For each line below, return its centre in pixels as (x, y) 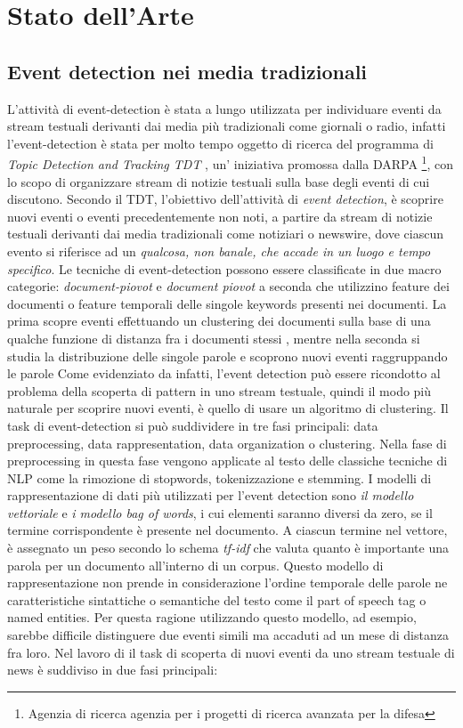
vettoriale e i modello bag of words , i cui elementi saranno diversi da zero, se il (220, 512)
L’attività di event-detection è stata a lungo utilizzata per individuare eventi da (224, 108)
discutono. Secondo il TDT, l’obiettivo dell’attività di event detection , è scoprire (225, 199)
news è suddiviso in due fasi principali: (113, 670)
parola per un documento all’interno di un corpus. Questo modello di (195, 565)
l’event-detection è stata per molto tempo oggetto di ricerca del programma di (220, 143)
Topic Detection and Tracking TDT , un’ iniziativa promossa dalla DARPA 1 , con (230, 163)
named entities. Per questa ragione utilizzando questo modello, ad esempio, (212, 617)
